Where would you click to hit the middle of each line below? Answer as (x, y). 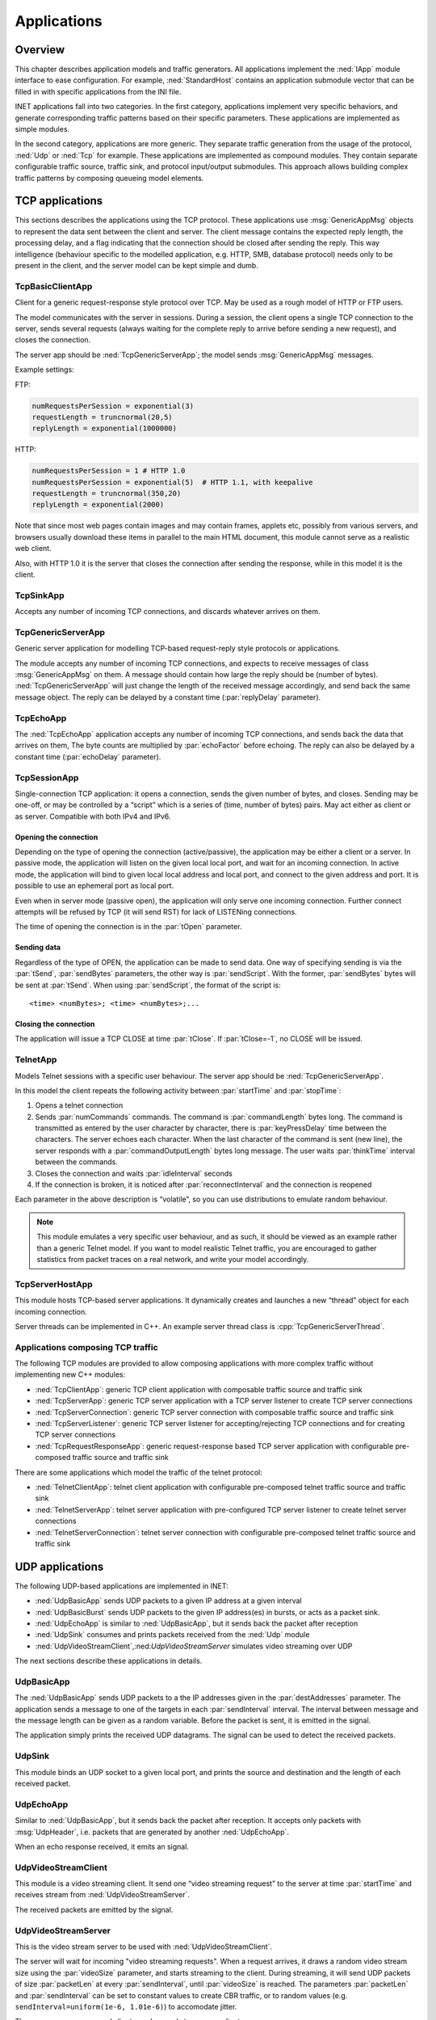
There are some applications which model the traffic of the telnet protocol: (138, 1472)
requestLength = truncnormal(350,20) (107, 494)
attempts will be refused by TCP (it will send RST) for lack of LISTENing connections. (156, 912)
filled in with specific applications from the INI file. (98, 91)
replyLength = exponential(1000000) (105, 429)
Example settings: (44, 370)
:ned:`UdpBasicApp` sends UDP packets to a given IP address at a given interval (168, 1601)
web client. (33, 549)
